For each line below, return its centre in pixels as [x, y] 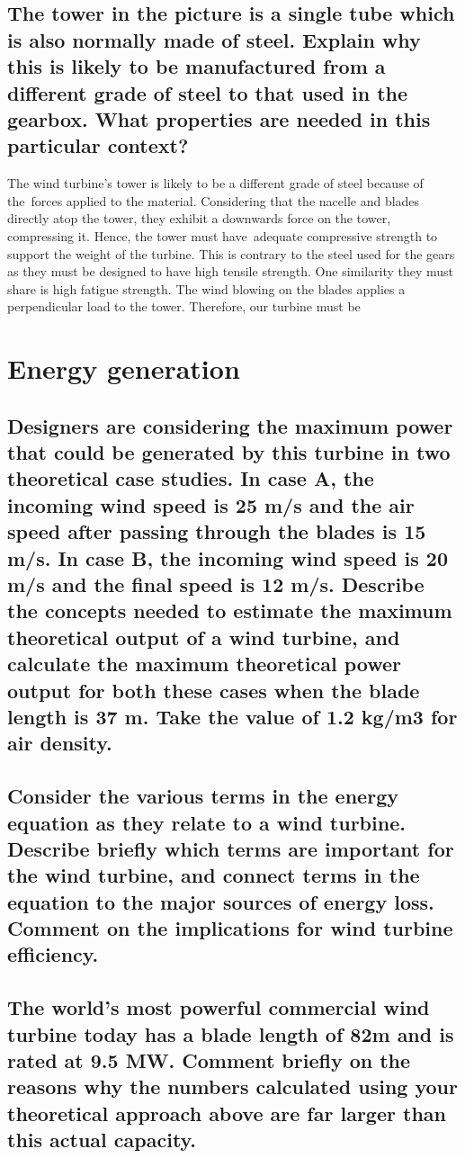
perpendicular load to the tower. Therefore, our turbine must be [184, 306]
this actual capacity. [102, 1140]
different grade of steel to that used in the [208, 92]
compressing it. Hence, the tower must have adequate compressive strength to [223, 235]
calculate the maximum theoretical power [205, 664]
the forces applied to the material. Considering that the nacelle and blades [214, 200]
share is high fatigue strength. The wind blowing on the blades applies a [206, 288]
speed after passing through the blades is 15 [217, 531]
